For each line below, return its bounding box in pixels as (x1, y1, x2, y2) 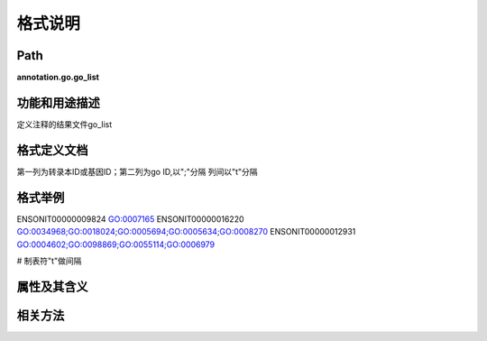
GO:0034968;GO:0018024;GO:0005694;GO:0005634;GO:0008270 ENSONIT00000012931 (16, 226, 356, 237)
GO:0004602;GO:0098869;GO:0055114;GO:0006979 (16, 239, 216, 250)
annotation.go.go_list (16, 72, 99, 83)
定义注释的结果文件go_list (16, 118, 113, 130)
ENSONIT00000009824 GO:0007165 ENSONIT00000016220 (16, 213, 244, 225)
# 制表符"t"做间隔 (16, 255, 82, 266)
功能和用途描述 (16, 95, 100, 110)
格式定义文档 (16, 143, 88, 158)
